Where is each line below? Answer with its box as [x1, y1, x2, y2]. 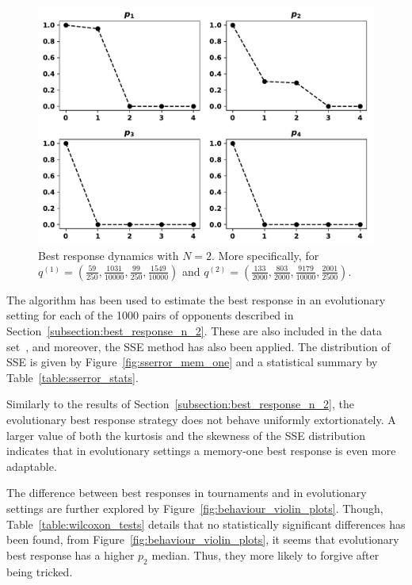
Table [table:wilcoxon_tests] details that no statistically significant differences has [6, 515, 406, 532]
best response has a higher [6, 546, 135, 563]
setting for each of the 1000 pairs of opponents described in [6, 307, 294, 323]
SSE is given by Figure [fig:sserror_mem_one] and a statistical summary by [6, 354, 378, 370]
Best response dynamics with [38, 247, 179, 264]
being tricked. [6, 563, 73, 579]
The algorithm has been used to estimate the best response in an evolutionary [6, 291, 386, 308]
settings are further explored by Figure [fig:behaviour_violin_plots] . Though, [6, 499, 383, 516]
